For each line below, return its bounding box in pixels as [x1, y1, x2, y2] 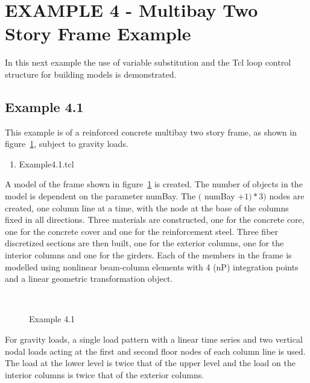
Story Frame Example [5, 21, 191, 46]
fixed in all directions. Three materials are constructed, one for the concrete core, [5, 213, 305, 226]
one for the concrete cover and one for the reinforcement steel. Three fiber [5, 225, 279, 237]
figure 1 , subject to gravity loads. [5, 137, 128, 150]
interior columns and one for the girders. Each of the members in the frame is [5, 249, 292, 261]
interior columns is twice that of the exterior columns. [5, 368, 204, 381]
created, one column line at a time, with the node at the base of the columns [5, 201, 289, 214]
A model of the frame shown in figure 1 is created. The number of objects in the [5, 178, 303, 190]
